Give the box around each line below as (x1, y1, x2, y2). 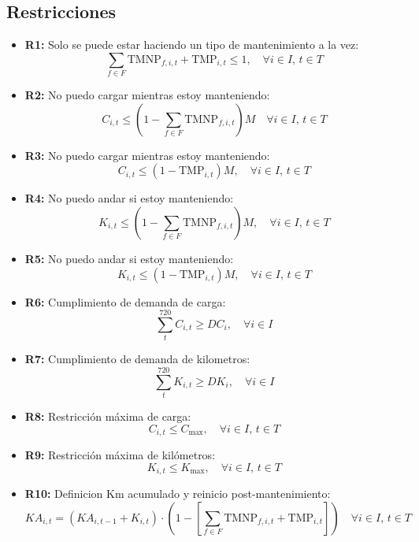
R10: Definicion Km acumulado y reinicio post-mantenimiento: (24, 485, 331, 502)
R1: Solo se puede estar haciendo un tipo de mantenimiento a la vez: (24, 36, 359, 53)
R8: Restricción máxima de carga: (24, 407, 191, 424)
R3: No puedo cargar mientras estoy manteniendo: (24, 147, 270, 163)
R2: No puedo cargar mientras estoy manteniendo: (24, 87, 270, 103)
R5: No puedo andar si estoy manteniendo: (24, 250, 234, 266)
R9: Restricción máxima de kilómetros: (24, 446, 216, 462)
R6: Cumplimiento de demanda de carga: (24, 293, 226, 310)
